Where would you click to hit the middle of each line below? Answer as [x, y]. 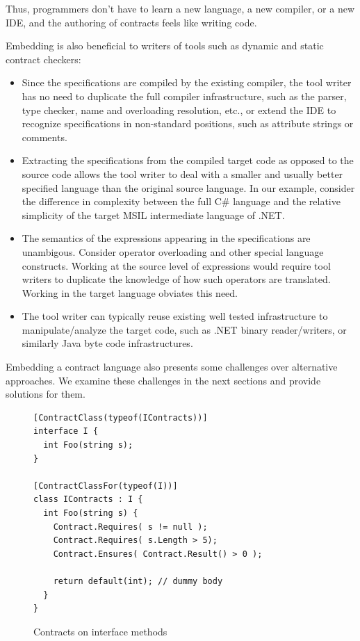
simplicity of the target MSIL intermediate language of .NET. [153, 214]
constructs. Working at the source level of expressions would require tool [176, 265]
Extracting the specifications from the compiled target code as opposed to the [188, 160]
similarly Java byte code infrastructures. [107, 343]
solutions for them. [46, 394]
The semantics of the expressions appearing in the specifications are [166, 238]
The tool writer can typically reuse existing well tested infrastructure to [175, 316]
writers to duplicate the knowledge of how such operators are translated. [176, 279]
